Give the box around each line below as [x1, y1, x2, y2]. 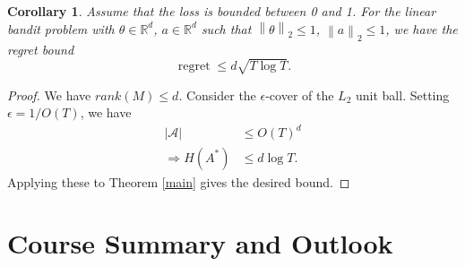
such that [201, 19, 252, 38]
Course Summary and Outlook [7, 225, 393, 262]
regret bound [7, 39, 74, 58]
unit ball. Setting [355, 85, 450, 104]
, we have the [385, 19, 458, 38]
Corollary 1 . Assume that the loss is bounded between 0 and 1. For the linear [7, 2, 436, 20]
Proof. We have [7, 85, 91, 104]
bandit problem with [7, 19, 115, 38]
